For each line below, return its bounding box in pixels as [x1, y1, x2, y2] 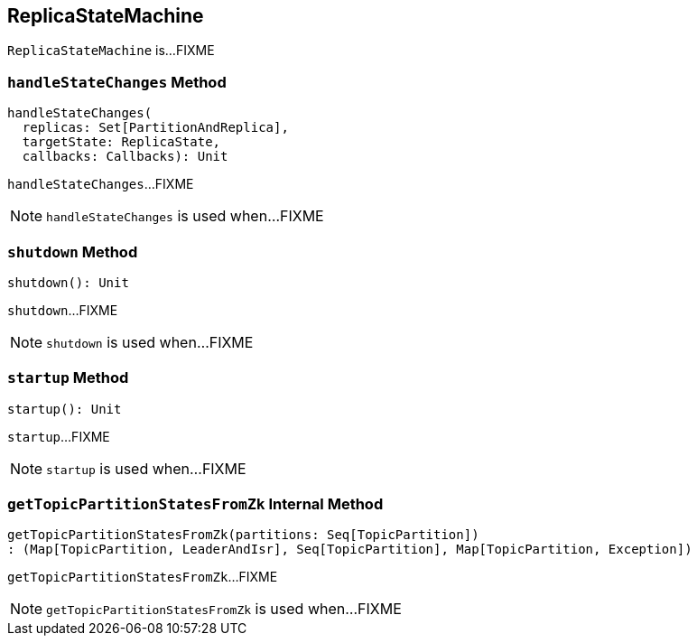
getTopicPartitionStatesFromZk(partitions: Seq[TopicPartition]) [7, 527, 479, 543]
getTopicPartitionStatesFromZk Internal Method [7, 495, 384, 514]
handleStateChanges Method [7, 72, 227, 91]
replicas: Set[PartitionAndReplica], [22, 120, 289, 135]
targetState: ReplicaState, [22, 135, 221, 150]
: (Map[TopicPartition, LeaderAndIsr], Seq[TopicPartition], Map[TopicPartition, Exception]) [7, 542, 692, 557]
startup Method [7, 368, 129, 387]
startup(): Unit [7, 401, 122, 416]
